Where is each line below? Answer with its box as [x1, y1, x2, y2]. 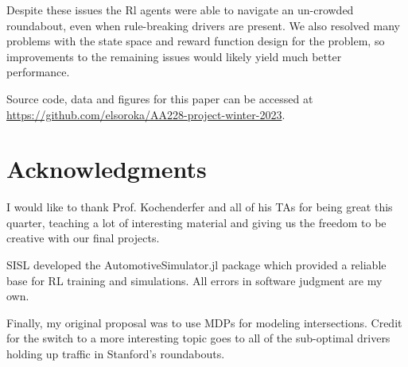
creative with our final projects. [6, 230, 160, 246]
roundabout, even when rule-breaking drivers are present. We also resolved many [6, 17, 400, 33]
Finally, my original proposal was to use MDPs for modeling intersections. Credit [6, 314, 402, 330]
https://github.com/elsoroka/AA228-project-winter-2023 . [6, 106, 286, 122]
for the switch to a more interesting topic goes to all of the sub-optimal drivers [6, 330, 391, 346]
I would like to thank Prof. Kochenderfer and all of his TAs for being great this [6, 199, 393, 215]
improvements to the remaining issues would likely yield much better [6, 48, 342, 64]
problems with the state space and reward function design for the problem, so [6, 33, 385, 49]
